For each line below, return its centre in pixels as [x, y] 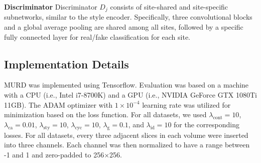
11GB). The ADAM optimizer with [58, 104]
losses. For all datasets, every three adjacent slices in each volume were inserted [126, 135]
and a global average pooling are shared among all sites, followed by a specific [124, 27]
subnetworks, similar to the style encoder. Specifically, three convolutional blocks [128, 17]
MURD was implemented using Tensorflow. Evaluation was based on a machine [126, 85]
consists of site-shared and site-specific [169, 7]
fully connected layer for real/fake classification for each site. [97, 36]
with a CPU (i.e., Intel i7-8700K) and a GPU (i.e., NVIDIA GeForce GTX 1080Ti [130, 95]
